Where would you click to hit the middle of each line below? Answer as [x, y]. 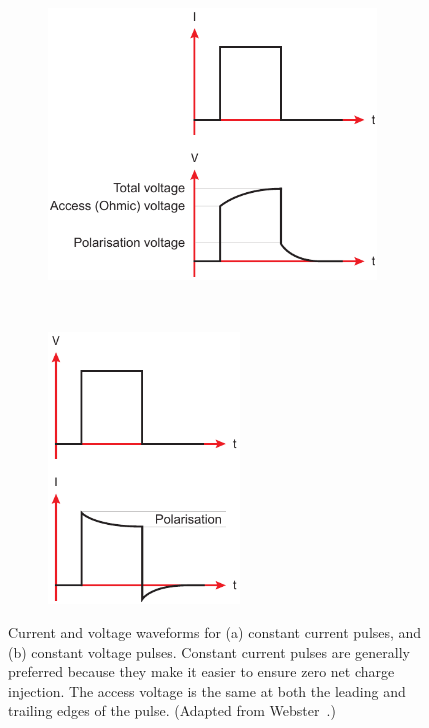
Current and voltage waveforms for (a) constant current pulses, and [215, 632]
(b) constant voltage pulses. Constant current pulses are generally [209, 651]
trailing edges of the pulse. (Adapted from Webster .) [172, 710]
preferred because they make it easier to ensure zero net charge [201, 671]
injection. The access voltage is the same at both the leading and [207, 690]
